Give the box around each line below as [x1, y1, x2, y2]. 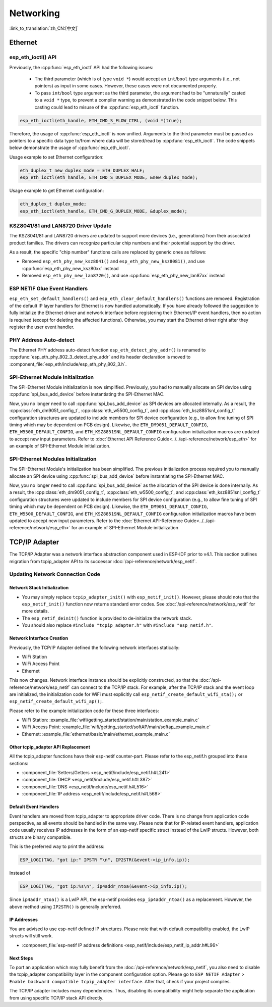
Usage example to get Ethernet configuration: [9, 187, 104, 194]
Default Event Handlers [9, 803, 59, 810]
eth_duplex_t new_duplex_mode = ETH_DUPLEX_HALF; [20, 167, 145, 173]
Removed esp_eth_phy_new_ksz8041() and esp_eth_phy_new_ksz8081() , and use [22, 258, 205, 265]
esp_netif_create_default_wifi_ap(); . [9, 698, 104, 704]
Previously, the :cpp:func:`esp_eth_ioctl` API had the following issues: [9, 64, 154, 70]
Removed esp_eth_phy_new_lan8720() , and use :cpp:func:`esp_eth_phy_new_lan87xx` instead [22, 273, 225, 279]
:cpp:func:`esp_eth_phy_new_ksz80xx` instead [22, 265, 119, 271]
